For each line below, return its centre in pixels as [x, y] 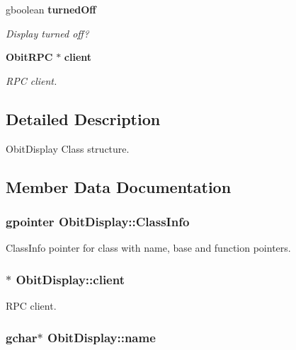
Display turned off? [47, 33]
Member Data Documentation [119, 186]
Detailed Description [83, 118]
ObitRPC [29, 57]
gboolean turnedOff [51, 9]
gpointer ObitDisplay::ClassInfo [98, 221]
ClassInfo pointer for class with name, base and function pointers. [148, 248]
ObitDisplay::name [102, 337]
